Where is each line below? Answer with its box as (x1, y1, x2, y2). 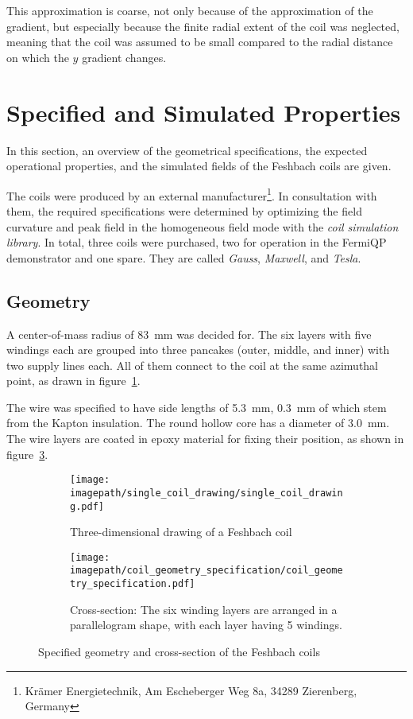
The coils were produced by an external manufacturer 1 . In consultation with (6, 185, 377, 204)
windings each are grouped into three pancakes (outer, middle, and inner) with (6, 341, 390, 358)
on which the (6, 49, 69, 65)
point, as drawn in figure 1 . (6, 372, 141, 389)
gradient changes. (82, 49, 167, 65)
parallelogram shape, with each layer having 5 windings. (70, 616, 342, 633)
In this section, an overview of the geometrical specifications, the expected (6, 142, 368, 158)
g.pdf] (70, 500, 104, 512)
